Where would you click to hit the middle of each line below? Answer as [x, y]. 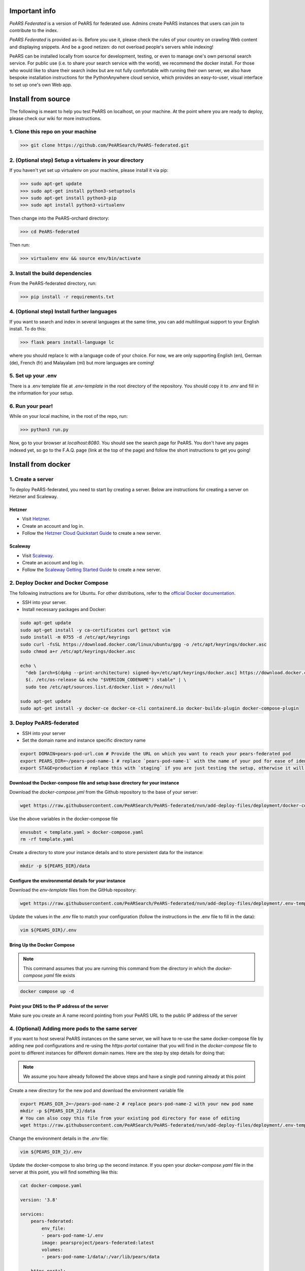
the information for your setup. [41, 393]
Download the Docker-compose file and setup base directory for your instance [94, 782]
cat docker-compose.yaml [51, 1186]
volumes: [52, 1250]
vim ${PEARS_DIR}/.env [48, 930]
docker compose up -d [47, 991]
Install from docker [40, 464]
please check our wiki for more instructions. [55, 118]
